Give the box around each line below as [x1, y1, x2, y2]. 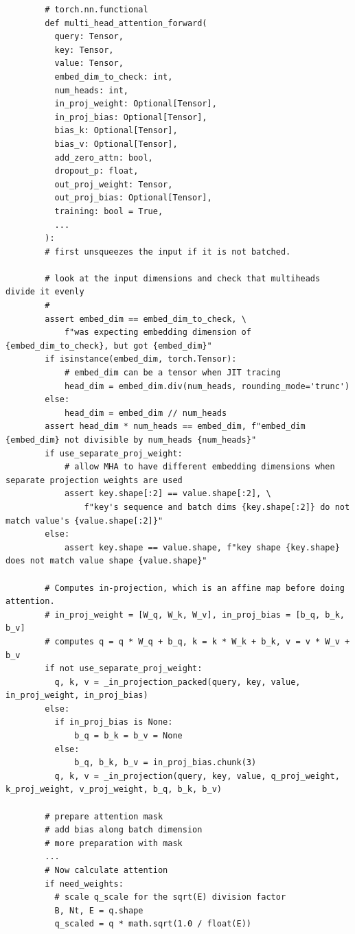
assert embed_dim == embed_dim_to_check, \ [45, 314, 247, 324]
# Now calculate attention [45, 865, 168, 875]
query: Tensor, [54, 32, 124, 42]
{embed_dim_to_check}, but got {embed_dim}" [5, 340, 212, 351]
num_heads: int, [54, 85, 128, 95]
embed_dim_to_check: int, [54, 71, 173, 82]
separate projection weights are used [5, 475, 183, 485]
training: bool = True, [54, 206, 163, 216]
